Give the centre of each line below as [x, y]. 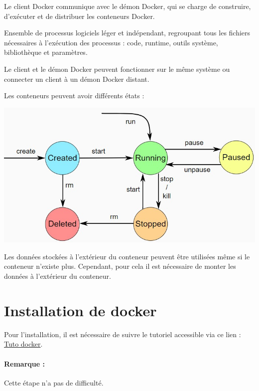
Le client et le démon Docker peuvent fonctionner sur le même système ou [117, 69]
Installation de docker [80, 310]
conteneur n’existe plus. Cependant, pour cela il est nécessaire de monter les [120, 266]
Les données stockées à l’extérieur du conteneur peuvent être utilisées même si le [127, 256]
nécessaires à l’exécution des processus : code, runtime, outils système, [111, 42]
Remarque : [24, 363]
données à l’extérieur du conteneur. [58, 276]
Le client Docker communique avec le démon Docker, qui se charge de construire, [128, 6]
